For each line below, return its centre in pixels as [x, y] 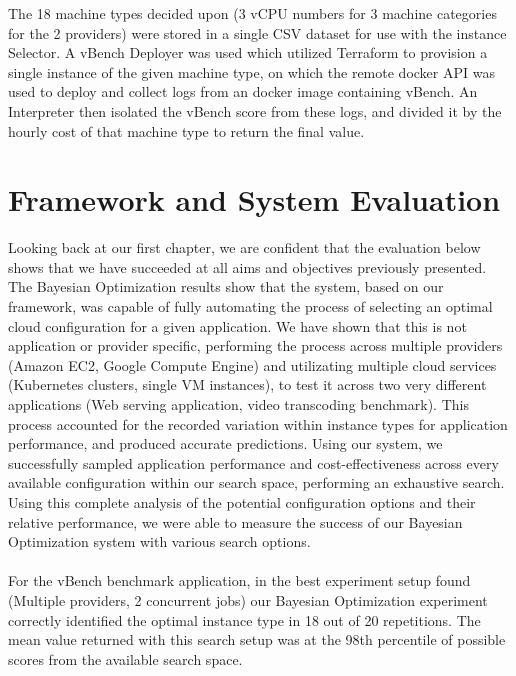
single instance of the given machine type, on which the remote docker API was [251, 71]
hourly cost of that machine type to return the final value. [186, 130]
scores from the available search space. [125, 658]
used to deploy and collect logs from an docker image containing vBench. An [243, 91]
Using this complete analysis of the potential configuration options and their [242, 502]
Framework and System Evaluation [254, 199]
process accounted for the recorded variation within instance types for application [258, 423]
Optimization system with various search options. [159, 541]
